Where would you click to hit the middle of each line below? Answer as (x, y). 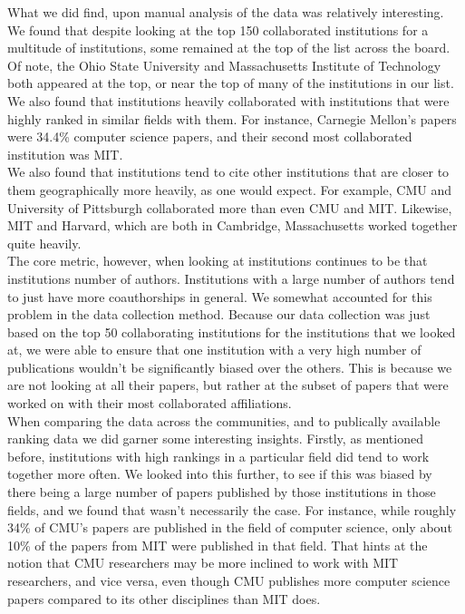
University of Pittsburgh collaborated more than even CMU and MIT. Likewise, (230, 207)
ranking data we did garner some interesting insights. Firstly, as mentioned (215, 439)
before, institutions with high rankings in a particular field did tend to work (218, 456)
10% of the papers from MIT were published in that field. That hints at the (218, 545)
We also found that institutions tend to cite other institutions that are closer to (228, 172)
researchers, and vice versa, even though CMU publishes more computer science (229, 580)
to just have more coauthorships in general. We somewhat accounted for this (220, 296)
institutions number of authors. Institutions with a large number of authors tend (231, 278)
